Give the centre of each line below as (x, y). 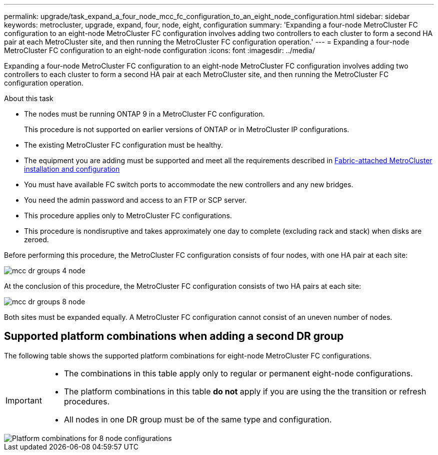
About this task (29, 98)
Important (24, 400)
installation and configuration (72, 169)
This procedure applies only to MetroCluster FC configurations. (128, 215)
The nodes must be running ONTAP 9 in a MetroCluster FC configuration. (144, 114)
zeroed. (36, 240)
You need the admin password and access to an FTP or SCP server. (135, 200)
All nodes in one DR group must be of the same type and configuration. (198, 419)
